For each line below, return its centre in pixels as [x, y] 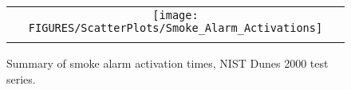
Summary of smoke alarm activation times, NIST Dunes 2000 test [168, 63]
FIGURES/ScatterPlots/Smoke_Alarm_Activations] [175, 28]
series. [21, 78]
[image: [175, 15]
